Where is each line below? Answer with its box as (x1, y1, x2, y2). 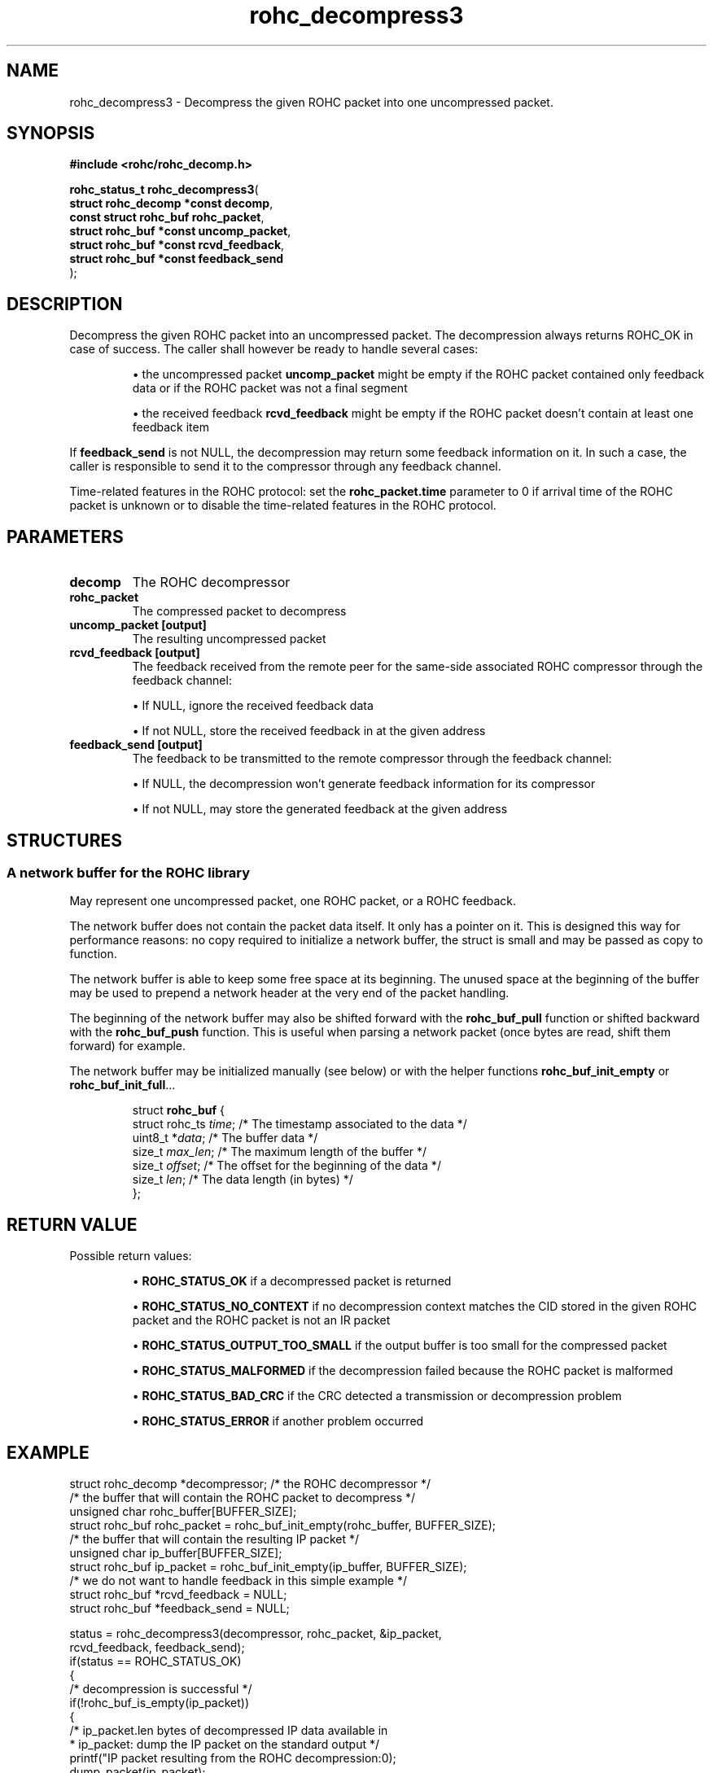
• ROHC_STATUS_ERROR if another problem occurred (132, 1414, 424, 1429)
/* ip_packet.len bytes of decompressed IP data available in (69, 1723, 388, 1738)
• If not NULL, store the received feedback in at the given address (132, 724, 486, 738)
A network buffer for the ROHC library (7, 864, 251, 881)
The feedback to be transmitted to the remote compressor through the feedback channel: (132, 751, 612, 766)
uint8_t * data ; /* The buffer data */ (132, 1131, 318, 1145)
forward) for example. (69, 1039, 186, 1053)
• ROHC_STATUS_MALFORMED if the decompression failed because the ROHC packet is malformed (132, 1364, 673, 1378)
